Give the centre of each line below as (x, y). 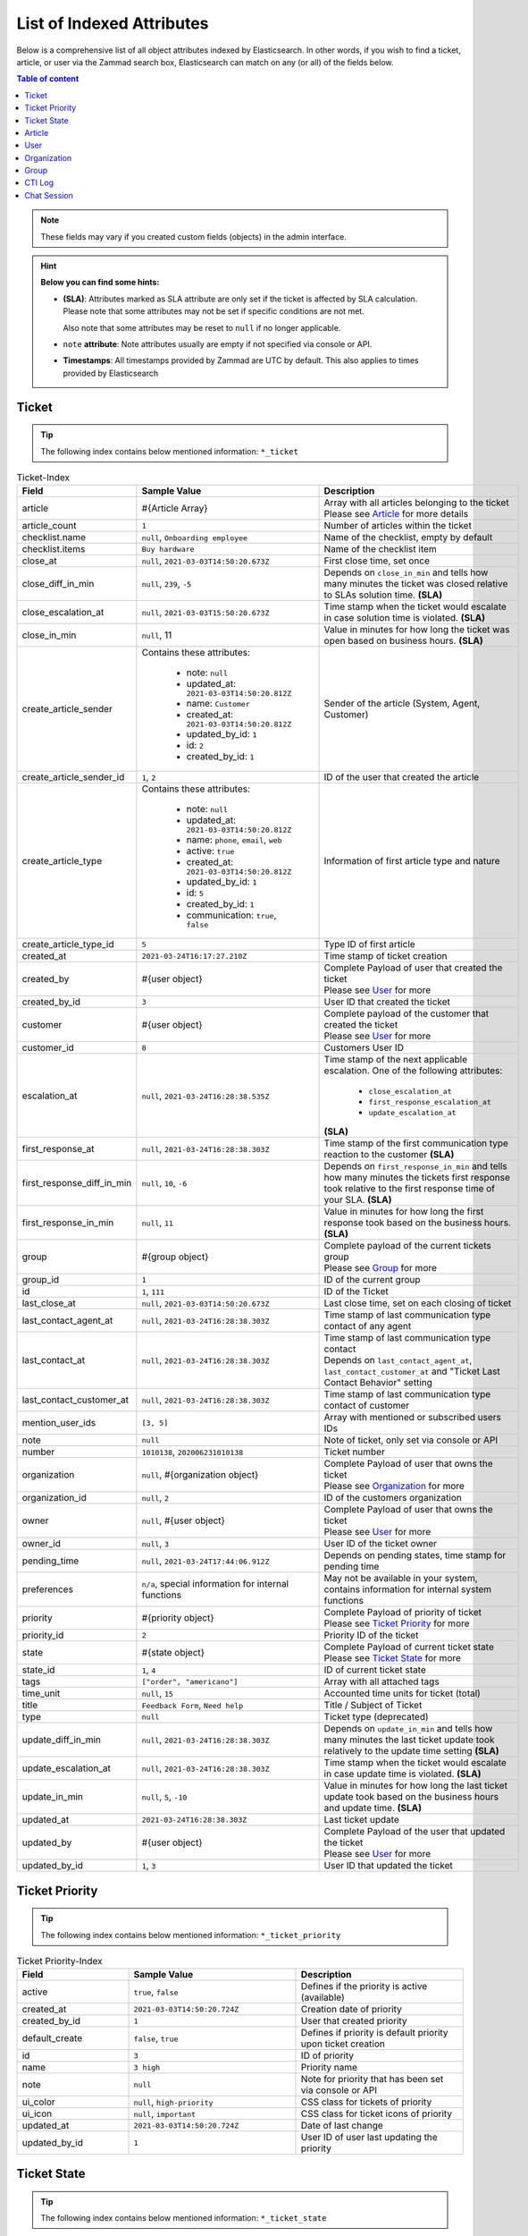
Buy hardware (168, 549)
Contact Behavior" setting (378, 1383)
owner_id (42, 1544)
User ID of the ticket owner (381, 1544)
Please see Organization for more (394, 1486)
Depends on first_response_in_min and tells (416, 1166)
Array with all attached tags (381, 1681)
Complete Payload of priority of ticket (403, 1613)
